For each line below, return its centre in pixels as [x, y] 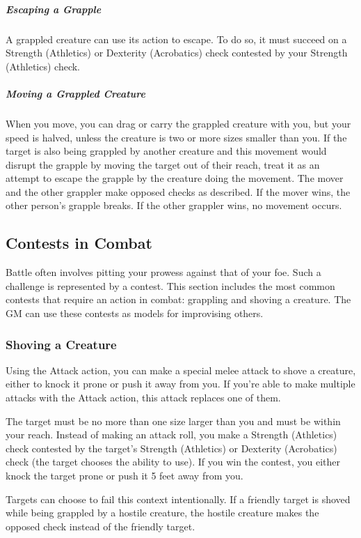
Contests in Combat [79, 243]
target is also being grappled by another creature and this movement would [166, 151]
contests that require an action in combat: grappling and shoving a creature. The [178, 299]
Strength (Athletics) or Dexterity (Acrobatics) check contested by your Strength [177, 53]
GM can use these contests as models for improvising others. [135, 313]
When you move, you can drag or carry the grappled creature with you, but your [178, 123]
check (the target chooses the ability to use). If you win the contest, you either [173, 462]
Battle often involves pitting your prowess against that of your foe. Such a [163, 272]
